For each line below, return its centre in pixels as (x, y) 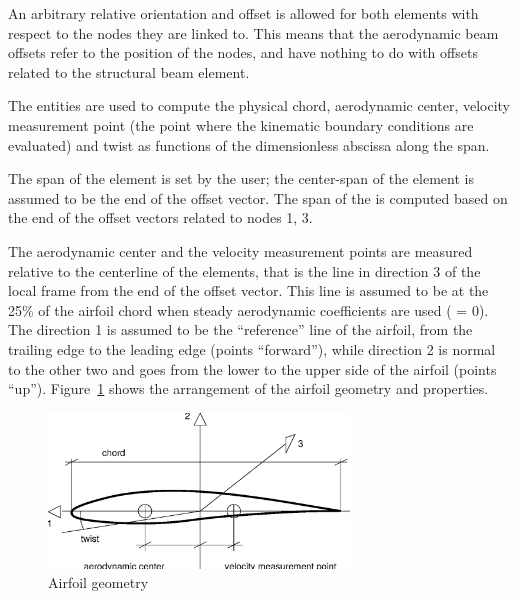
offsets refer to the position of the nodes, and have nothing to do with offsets (243, 52)
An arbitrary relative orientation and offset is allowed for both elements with (243, 13)
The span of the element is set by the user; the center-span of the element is (241, 178)
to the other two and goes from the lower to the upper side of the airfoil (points (252, 368)
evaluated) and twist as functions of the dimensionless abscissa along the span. (249, 144)
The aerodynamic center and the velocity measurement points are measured (240, 250)
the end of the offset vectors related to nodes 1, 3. (160, 217)
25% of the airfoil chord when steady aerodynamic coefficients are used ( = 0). (248, 309)
